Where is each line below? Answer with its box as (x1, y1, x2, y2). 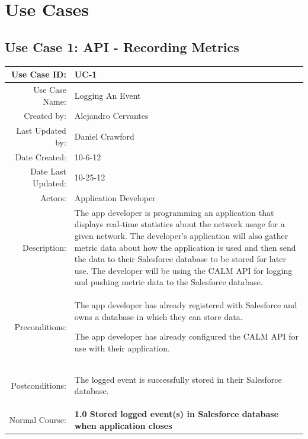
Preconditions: (14, 320, 66, 333)
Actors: (40, 191, 66, 204)
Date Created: (15, 150, 66, 163)
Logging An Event (74, 89, 141, 101)
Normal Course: (9, 414, 66, 426)
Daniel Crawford (74, 130, 134, 142)
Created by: (24, 109, 66, 122)
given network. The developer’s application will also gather (74, 229, 288, 241)
